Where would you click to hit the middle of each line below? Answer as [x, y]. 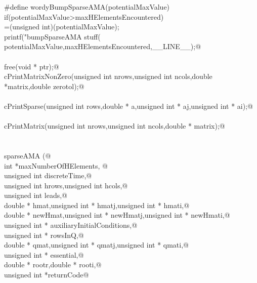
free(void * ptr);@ [32, 66]
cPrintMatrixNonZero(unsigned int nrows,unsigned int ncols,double [108, 76]
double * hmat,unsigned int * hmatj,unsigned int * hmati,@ [97, 205]
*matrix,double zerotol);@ [44, 86]
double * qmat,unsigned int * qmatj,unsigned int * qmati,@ [96, 245]
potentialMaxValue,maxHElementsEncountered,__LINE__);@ [103, 46]
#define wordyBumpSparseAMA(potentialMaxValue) [87, 7]
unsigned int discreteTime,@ [48, 175]
